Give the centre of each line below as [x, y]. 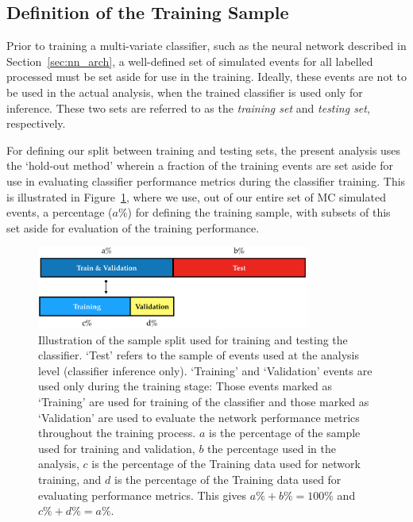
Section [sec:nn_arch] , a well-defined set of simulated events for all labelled [190, 61]
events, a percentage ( [60, 212]
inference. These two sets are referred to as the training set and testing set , [188, 107]
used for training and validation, [117, 448]
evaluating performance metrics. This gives [143, 495]
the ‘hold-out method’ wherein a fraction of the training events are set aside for [200, 165]
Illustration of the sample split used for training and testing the [193, 339]
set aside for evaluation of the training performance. [133, 227]
